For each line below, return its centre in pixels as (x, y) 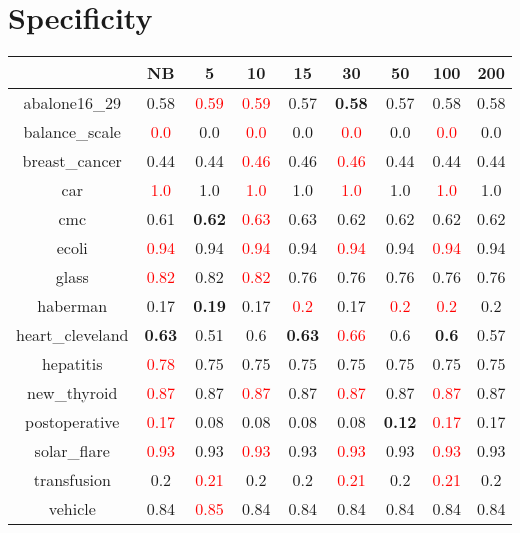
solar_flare (72, 451)
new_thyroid (72, 393)
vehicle (72, 509)
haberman (72, 306)
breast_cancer (72, 161)
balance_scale (72, 132)
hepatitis (72, 364)
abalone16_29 (72, 103)
